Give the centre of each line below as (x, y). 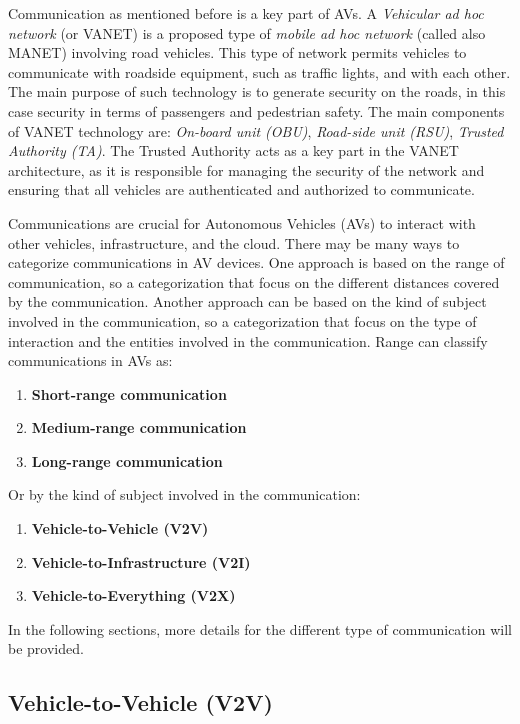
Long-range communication (127, 460)
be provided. (46, 648)
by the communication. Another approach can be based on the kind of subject (247, 301)
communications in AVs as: (90, 360)
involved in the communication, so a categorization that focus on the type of (242, 320)
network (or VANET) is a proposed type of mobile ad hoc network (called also (247, 32)
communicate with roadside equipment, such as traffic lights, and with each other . (259, 71)
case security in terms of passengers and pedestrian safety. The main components (256, 110)
